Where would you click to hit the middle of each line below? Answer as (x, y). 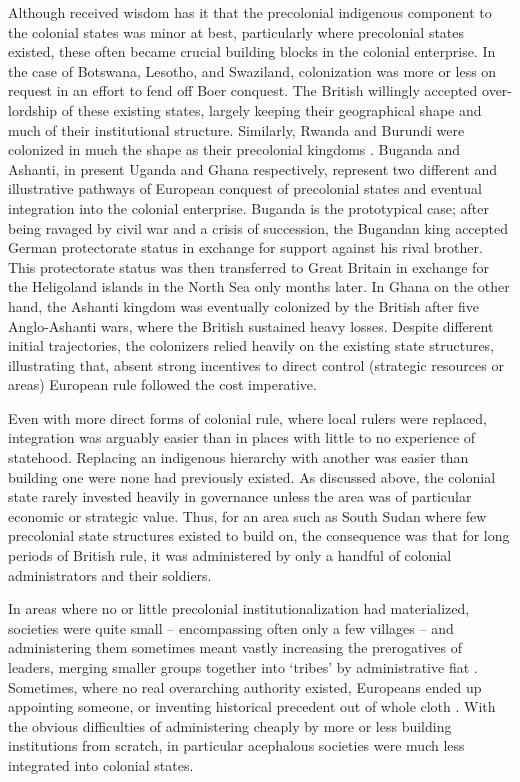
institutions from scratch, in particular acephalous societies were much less (236, 745)
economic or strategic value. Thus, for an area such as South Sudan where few (247, 515)
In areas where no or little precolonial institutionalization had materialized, (239, 608)
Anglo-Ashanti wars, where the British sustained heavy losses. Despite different (251, 325)
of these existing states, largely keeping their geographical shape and (271, 109)
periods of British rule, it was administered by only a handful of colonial (230, 555)
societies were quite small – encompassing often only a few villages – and (231, 627)
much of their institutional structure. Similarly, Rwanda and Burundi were (236, 129)
